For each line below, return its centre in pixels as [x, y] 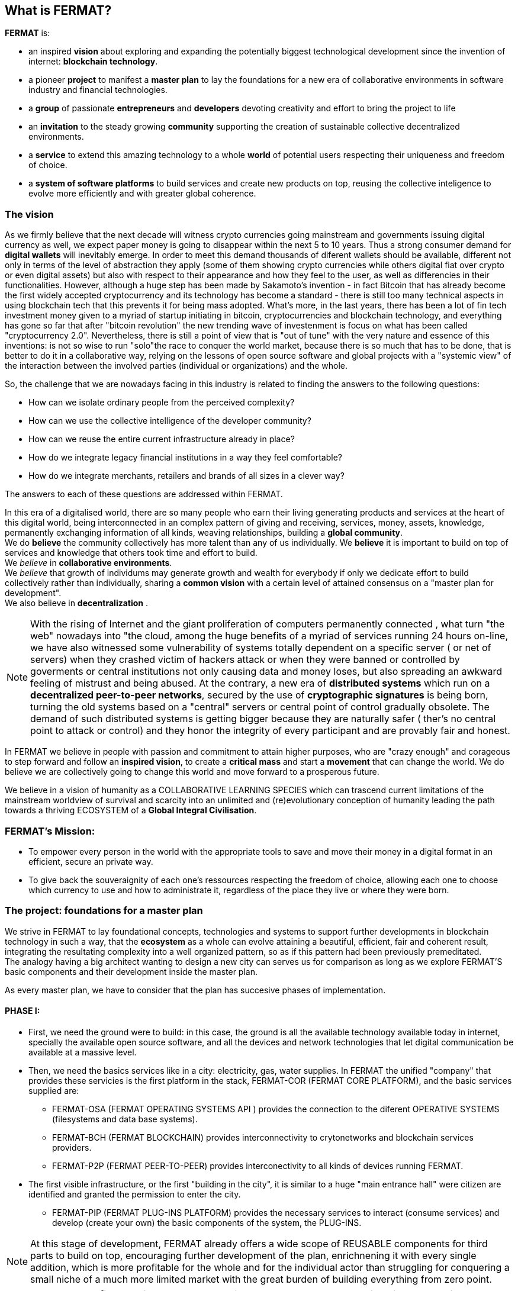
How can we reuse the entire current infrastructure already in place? [162, 439]
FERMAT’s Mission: [50, 831]
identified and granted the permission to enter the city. [135, 1194]
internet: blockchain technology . [93, 62]
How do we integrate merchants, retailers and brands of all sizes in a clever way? [186, 476]
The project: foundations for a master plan [104, 911]
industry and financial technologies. [98, 90]
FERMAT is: [28, 33]
